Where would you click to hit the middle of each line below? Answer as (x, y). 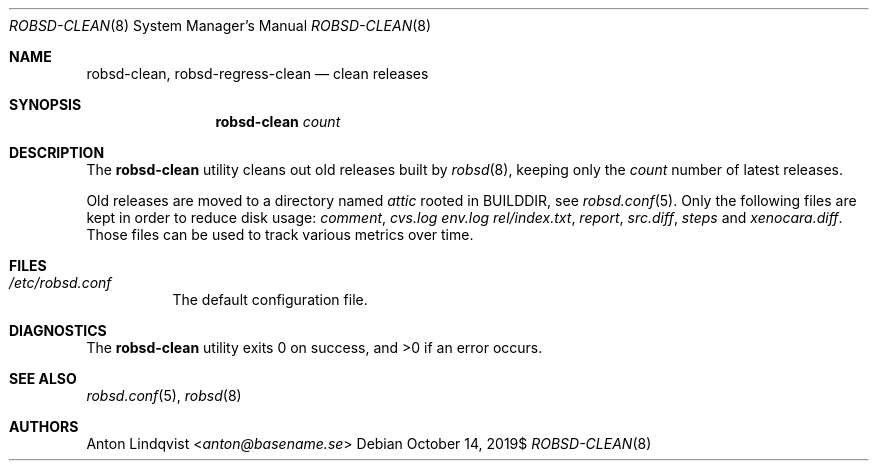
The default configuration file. (270, 299)
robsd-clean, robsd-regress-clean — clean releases (257, 73)
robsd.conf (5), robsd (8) (164, 395)
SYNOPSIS (45, 104)
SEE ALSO (43, 378)
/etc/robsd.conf (60, 282)
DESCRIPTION (57, 152)
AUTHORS (44, 426)
